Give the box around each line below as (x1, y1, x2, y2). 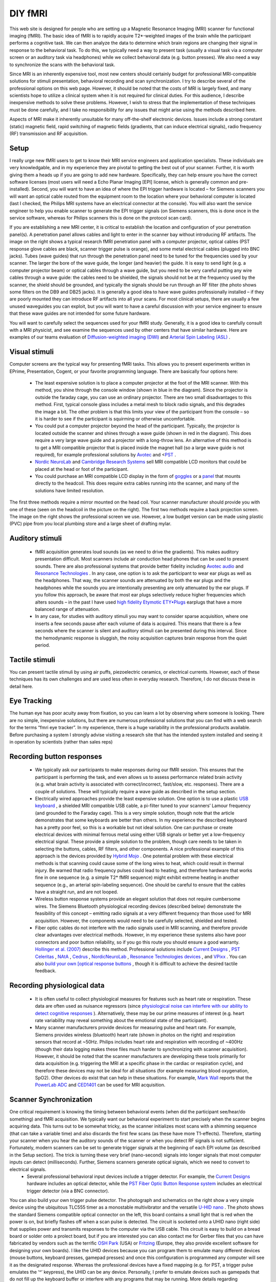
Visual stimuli (9, 348, 54, 356)
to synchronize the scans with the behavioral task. (9, 62, 116, 68)
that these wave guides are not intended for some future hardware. (9, 310, 151, 316)
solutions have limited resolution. (35, 487, 104, 493)
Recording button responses (9, 752, 102, 761)
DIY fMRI (9, 8, 48, 19)
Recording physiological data (9, 981, 105, 990)
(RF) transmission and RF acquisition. (9, 131, 88, 137)
